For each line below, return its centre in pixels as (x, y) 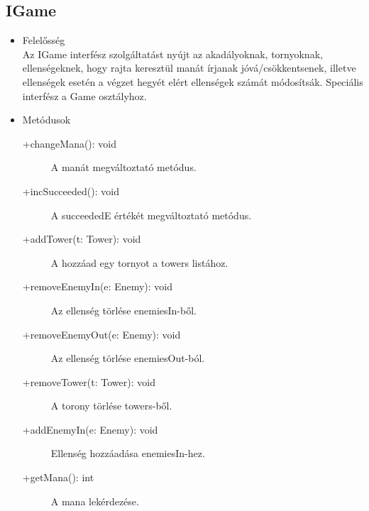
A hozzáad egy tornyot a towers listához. (139, 262)
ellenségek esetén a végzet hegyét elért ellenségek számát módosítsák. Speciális (193, 81)
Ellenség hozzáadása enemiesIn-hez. (128, 453)
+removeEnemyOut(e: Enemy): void (101, 334)
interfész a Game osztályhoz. (84, 95)
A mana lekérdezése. (95, 501)
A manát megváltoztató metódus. (123, 167)
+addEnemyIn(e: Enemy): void (90, 429)
